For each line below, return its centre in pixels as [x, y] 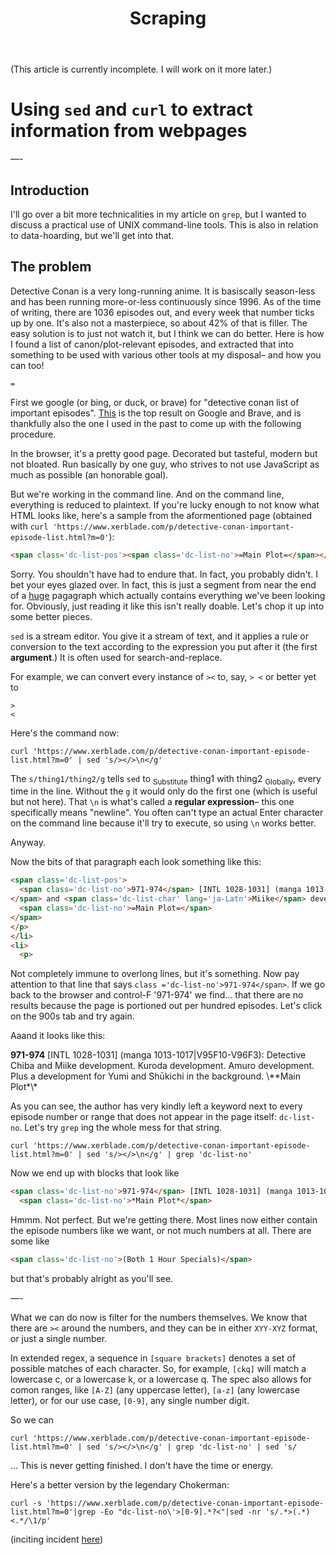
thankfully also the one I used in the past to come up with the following [156, 423]
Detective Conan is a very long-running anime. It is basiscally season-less [163, 291]
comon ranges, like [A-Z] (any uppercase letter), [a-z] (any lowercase [155, 1389]
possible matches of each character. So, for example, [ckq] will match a [158, 1368]
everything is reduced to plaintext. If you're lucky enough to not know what [165, 504]
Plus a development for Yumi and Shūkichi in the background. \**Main [155, 1076]
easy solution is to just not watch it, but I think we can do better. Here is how [167, 333]
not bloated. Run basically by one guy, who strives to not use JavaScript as [165, 464]
